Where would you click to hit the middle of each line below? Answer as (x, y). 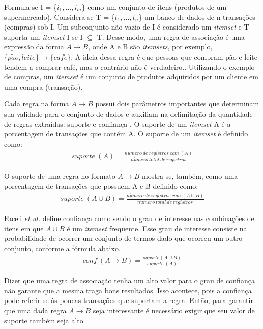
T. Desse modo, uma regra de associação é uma (171, 36)
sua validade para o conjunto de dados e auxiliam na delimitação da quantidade (128, 113)
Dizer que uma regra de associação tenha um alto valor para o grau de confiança (129, 280)
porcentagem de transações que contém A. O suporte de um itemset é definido (126, 134)
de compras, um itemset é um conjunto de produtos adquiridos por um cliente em (131, 77)
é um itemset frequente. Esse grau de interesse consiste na (157, 228)
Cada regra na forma (37, 104)
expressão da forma (34, 47)
